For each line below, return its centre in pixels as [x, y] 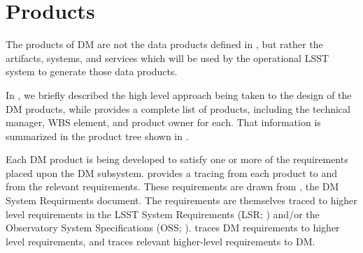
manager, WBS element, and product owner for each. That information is [163, 122]
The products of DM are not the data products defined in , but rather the [164, 44]
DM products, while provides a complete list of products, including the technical [178, 108]
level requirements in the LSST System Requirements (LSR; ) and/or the [163, 214]
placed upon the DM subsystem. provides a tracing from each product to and [171, 172]
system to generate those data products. [92, 71]
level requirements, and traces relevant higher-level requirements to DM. [161, 241]
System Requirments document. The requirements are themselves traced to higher [181, 200]
